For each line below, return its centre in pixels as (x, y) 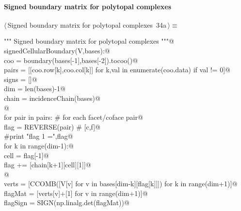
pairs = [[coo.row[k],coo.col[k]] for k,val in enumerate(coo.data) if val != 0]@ (117, 70)
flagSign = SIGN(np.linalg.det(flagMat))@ (67, 203)
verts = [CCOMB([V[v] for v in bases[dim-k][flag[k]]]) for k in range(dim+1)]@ (121, 184)
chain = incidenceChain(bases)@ (52, 98)
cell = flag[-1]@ (26, 155)
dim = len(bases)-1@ (35, 89)
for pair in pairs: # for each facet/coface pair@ (73, 117)
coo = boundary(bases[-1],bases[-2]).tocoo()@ (71, 60)
